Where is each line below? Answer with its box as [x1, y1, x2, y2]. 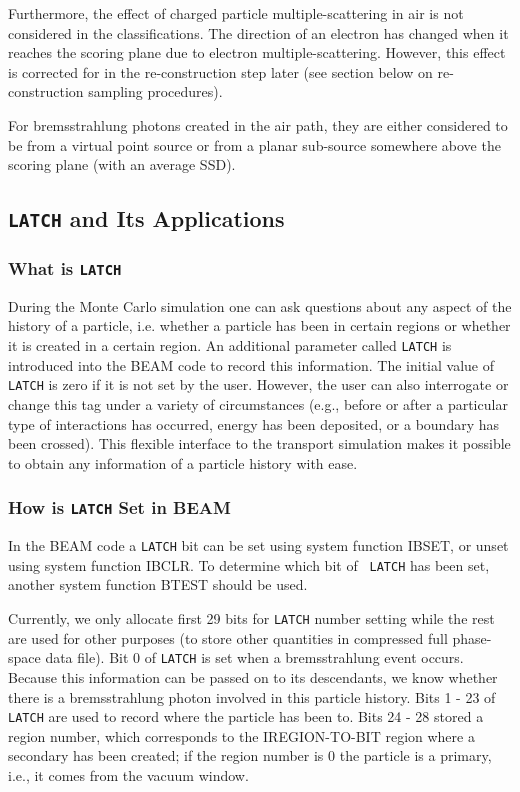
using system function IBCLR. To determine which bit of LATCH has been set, [8, 554, 490, 575]
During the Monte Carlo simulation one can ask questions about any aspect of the [8, 295, 512, 316]
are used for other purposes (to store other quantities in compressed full [8, 627, 448, 648]
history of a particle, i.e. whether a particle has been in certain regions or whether [8, 315, 511, 336]
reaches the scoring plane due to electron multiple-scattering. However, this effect [8, 42, 506, 63]
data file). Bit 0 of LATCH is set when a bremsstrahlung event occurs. [45, 647, 464, 668]
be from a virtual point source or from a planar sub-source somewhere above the [8, 134, 501, 155]
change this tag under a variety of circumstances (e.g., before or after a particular [8, 393, 508, 414]
